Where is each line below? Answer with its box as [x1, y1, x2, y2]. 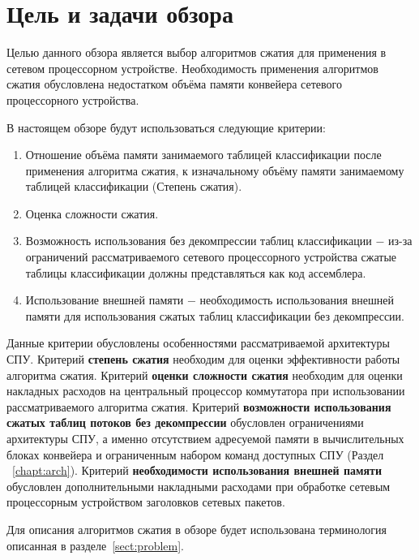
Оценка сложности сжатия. [25, 205, 159, 222]
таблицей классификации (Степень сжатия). [25, 178, 242, 195]
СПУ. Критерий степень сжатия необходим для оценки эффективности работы [6, 351, 400, 368]
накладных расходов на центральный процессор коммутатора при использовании [6, 382, 405, 399]
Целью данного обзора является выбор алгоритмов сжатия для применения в [6, 44, 387, 61]
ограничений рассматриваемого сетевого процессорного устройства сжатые [25, 248, 397, 265]
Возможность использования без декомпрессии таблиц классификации [25, 232, 372, 249]
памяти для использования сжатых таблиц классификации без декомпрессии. [25, 307, 405, 324]
